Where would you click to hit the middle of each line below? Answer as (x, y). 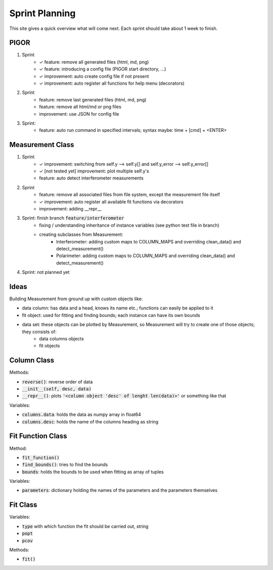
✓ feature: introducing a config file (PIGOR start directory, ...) (103, 69)
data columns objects (62, 339)
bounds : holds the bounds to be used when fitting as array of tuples (93, 472)
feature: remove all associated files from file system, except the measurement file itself (129, 195)
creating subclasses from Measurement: (81, 235)
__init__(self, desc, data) (57, 389)
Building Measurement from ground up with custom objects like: (76, 299)
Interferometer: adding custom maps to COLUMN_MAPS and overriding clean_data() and (149, 241)
